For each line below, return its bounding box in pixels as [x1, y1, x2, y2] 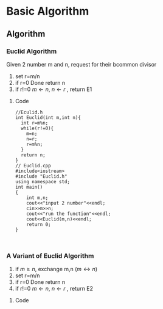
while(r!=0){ [21, 125, 54, 131]
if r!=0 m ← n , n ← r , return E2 [15, 285, 93, 293]
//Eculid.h [15, 109, 43, 115]
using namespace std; [15, 178, 70, 184]
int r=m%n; [21, 120, 49, 126]
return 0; [26, 221, 51, 227]
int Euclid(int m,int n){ [15, 114, 81, 120]
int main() [15, 184, 43, 190]
